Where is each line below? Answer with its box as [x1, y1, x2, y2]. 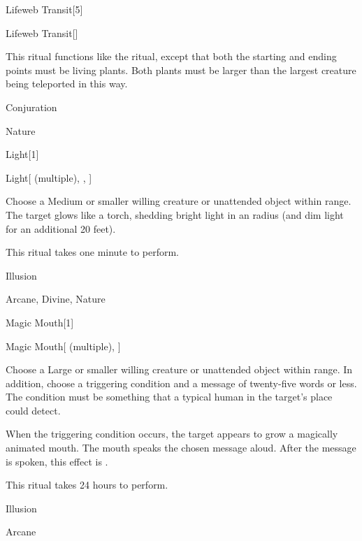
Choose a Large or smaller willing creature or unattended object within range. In [6, 362, 353, 377]
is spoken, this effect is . [6, 454, 108, 468]
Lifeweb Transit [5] [6, 2, 83, 16]
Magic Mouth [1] [6, 315, 74, 329]
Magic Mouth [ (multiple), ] [6, 338, 121, 353]
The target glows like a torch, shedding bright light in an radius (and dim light [6, 207, 344, 222]
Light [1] [6, 147, 39, 161]
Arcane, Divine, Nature [6, 291, 106, 306]
